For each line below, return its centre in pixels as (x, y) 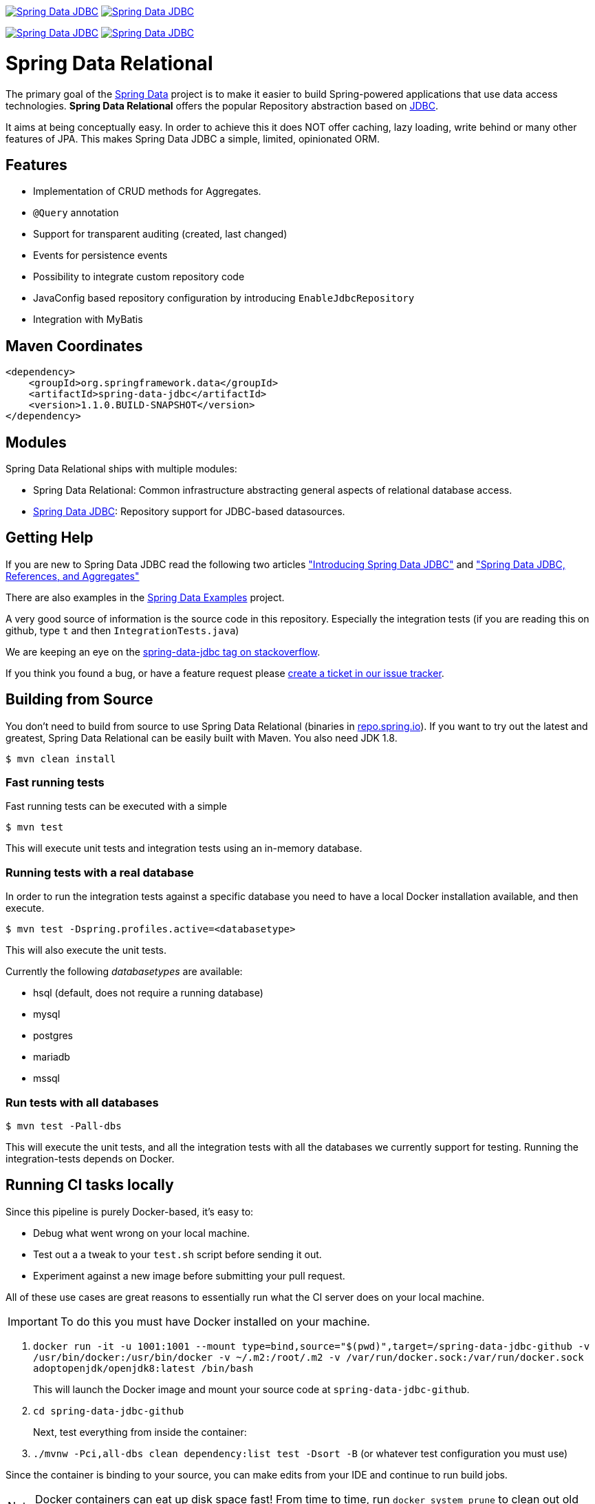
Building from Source (79, 700)
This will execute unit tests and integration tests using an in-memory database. (184, 848)
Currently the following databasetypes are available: (124, 972)
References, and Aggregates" (73, 576)
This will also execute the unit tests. (86, 950)
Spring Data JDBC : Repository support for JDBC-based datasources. (189, 512)
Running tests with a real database (100, 872)
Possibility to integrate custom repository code (139, 277)
